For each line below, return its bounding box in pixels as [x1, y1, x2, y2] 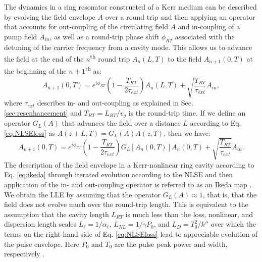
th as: [85, 64, 101, 76]
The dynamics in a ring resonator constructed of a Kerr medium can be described [4, 2, 257, 12]
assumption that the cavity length [4, 208, 109, 219]
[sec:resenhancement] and [4, 107, 82, 118]
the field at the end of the [4, 53, 84, 64]
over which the [211, 219, 256, 229]
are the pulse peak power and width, [114, 238, 228, 249]
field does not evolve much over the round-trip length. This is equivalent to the [4, 199, 248, 209]
